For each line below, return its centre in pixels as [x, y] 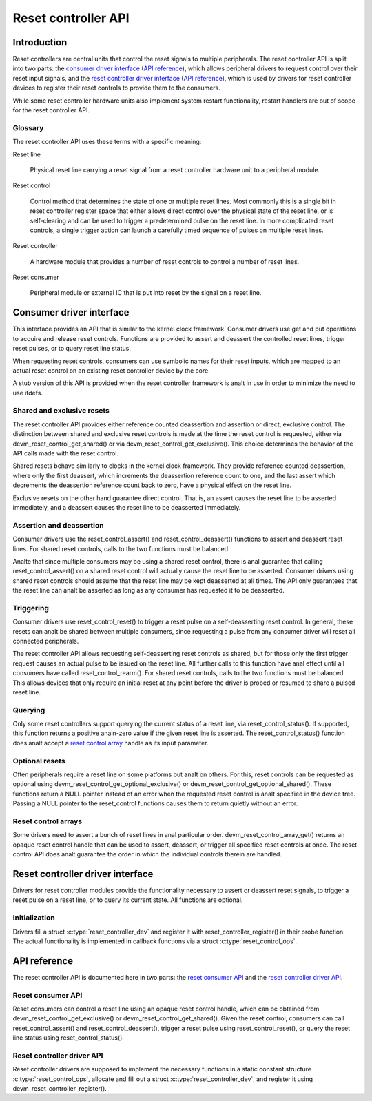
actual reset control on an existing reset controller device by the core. [111, 370]
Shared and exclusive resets [61, 411]
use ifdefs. [28, 393]
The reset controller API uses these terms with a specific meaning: [107, 142]
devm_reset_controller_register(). [60, 1089]
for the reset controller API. [51, 110]
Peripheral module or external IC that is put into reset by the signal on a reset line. [146, 293]
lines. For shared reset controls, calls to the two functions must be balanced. [121, 548]
